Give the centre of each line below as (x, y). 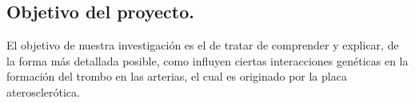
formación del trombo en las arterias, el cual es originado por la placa (177, 76)
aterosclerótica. (43, 91)
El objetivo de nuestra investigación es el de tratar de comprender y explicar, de (203, 45)
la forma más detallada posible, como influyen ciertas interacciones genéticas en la (207, 60)
